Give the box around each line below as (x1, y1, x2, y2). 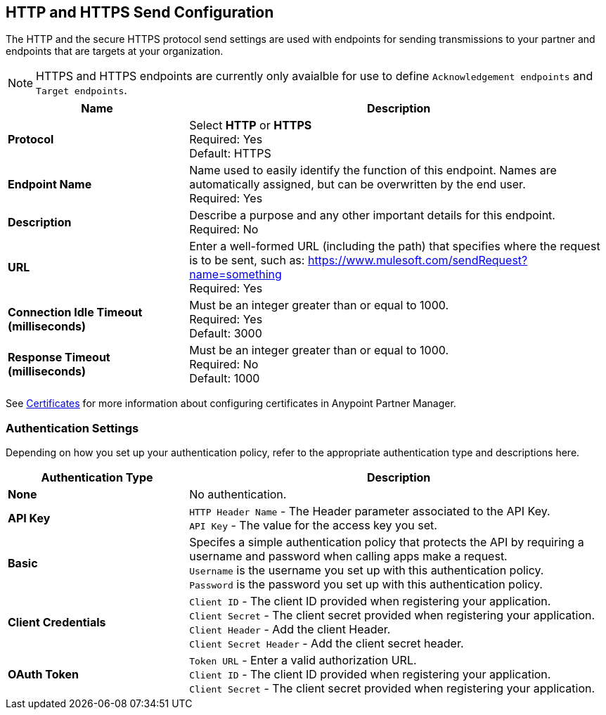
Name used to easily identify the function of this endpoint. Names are (189, 163, 557, 178)
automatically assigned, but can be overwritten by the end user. (189, 177, 526, 192)
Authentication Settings (6, 420, 139, 435)
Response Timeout (8, 350, 110, 365)
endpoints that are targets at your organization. (6, 45, 224, 58)
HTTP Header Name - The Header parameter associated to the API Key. (189, 504, 550, 519)
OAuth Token (8, 667, 79, 682)
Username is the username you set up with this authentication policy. (189, 563, 544, 578)
